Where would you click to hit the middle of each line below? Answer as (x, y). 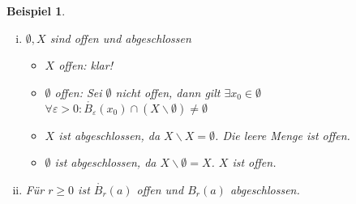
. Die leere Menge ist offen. (283, 135)
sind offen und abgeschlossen (120, 38)
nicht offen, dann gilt (168, 92)
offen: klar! (86, 65)
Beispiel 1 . (36, 11)
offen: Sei (78, 92)
